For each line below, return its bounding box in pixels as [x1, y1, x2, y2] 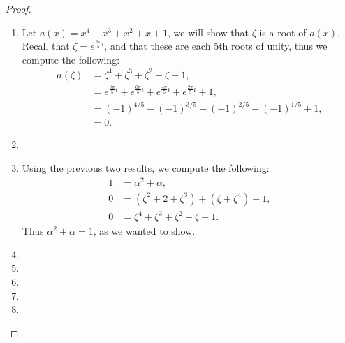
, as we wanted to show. [93, 224, 196, 238]
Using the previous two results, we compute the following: [22, 161, 270, 175]
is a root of [259, 24, 307, 39]
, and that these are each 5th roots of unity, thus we [104, 38, 328, 53]
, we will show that [168, 24, 249, 39]
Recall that [22, 38, 70, 53]
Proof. [6, 1, 31, 15]
